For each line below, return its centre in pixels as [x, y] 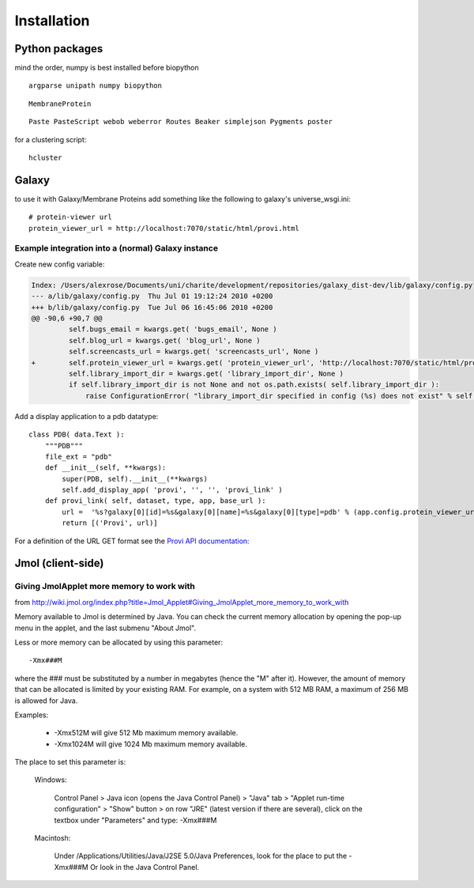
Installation [52, 21]
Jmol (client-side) [59, 563]
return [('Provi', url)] [110, 523]
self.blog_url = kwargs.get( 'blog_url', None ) [164, 340]
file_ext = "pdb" [78, 456]
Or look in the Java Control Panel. [145, 867]
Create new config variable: [60, 264]
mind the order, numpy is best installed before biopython [107, 68]
